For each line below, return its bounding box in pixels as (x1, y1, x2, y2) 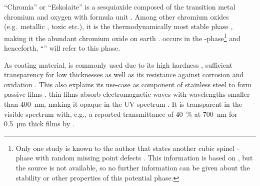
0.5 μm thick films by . (4, 118, 74, 129)
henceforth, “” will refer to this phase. (4, 43, 120, 53)
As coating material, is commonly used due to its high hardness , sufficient (4, 59, 232, 70)
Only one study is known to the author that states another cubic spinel (15, 142, 234, 153)
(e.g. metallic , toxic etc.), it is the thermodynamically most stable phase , (4, 21, 233, 32)
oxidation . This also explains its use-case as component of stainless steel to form (4, 79, 252, 89)
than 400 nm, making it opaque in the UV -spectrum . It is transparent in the (4, 99, 242, 109)
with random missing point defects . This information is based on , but (35, 152, 253, 163)
